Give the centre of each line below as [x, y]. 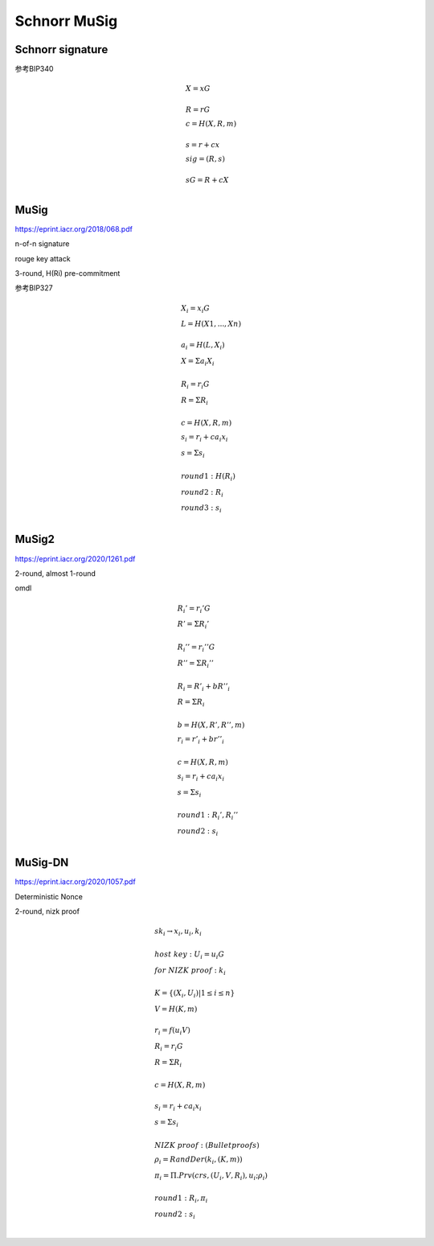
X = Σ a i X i [198, 362]
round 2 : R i [203, 493]
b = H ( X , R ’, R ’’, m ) [211, 725]
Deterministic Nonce [49, 896]
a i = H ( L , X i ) [203, 346]
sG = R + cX [207, 180]
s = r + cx [203, 145]
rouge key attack [43, 258]
